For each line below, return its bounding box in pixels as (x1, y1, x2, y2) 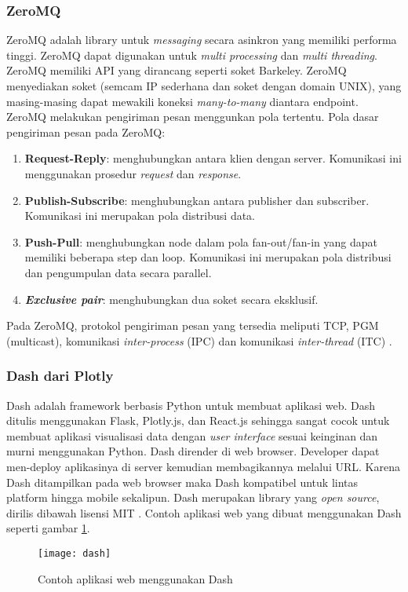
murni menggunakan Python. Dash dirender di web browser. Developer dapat (6, 443, 380, 459)
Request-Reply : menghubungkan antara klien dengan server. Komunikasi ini (24, 150, 402, 166)
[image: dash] (38, 547, 111, 559)
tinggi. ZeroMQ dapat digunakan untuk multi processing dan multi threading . (6, 46, 377, 63)
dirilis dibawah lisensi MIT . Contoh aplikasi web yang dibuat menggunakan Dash (6, 504, 402, 521)
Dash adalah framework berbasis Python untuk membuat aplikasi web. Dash (6, 396, 376, 413)
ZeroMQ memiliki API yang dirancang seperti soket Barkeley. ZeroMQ (6, 62, 347, 79)
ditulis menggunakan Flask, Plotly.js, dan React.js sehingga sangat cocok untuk (6, 412, 390, 429)
